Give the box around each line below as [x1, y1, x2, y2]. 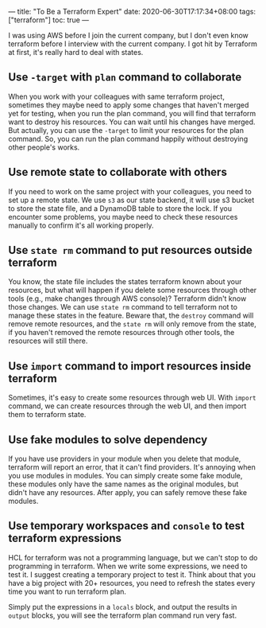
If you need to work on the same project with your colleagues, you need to [8, 186, 252, 196]
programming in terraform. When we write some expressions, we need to [8, 561, 248, 571]
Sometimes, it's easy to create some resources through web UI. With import [8, 393, 256, 403]
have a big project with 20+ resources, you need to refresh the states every [8, 578, 256, 587]
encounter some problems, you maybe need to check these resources [8, 212, 238, 221]
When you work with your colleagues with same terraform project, [8, 92, 225, 101]
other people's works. [8, 142, 80, 152]
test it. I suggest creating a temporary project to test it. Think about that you [8, 569, 256, 579]
